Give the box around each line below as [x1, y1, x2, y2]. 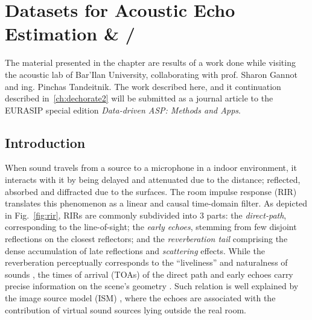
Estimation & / [5, 21, 135, 46]
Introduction [5, 133, 86, 152]
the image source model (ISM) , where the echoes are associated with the [5, 292, 276, 304]
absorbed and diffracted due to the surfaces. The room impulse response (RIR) [5, 185, 297, 197]
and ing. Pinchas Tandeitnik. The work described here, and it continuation [5, 80, 281, 92]
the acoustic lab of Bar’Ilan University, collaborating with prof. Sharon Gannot [5, 68, 298, 80]
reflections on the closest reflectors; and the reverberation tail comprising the [5, 232, 288, 245]
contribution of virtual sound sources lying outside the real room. [5, 303, 246, 316]
